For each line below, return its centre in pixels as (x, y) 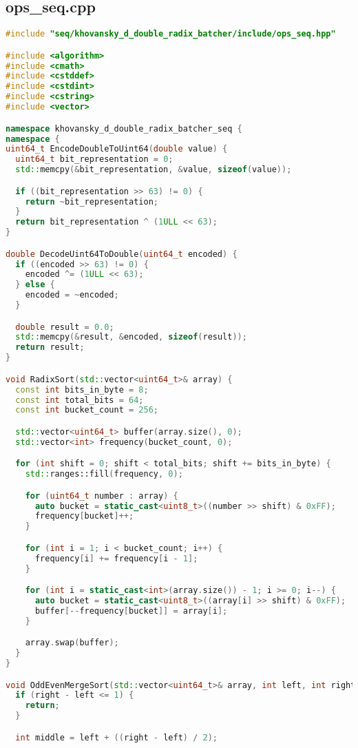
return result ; (50, 347)
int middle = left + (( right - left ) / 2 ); (116, 737)
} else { (35, 285)
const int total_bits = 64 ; (80, 400)
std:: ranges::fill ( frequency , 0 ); (104, 474)
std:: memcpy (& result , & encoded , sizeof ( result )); (131, 337)
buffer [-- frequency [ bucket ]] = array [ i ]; (131, 611)
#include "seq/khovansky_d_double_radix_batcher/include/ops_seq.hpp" (171, 34)
